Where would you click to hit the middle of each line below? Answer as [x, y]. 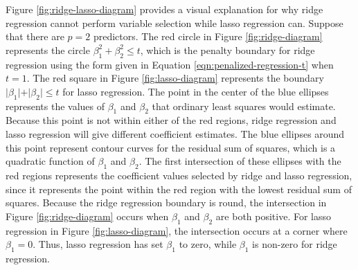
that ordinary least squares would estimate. [244, 106]
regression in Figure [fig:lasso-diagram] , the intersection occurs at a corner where [177, 230]
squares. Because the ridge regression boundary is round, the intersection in [166, 202]
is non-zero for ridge [295, 244]
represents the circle [48, 49]
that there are [35, 36]
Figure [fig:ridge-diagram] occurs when [87, 216]
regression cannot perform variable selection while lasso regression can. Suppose [174, 22]
